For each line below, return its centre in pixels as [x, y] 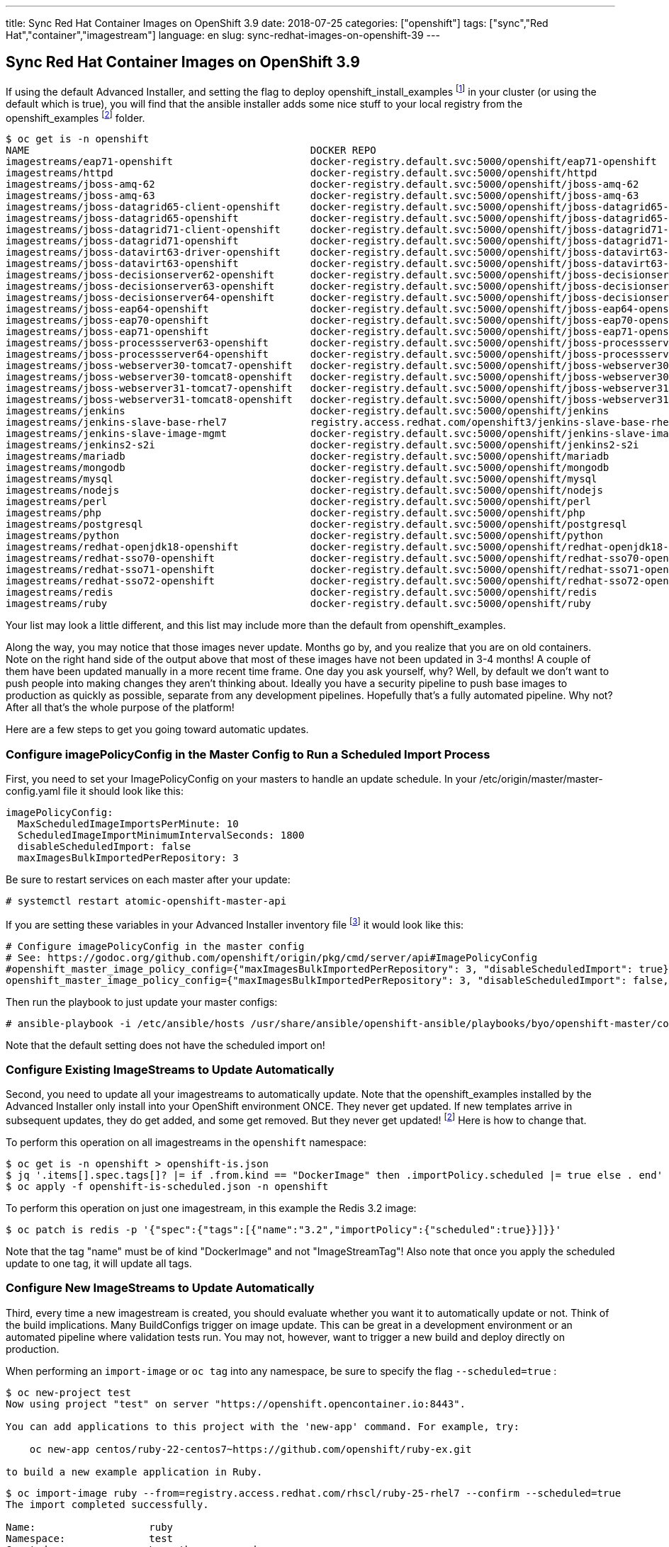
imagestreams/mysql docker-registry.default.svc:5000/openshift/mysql [302, 479]
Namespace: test [90, 1538]
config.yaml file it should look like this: [95, 790]
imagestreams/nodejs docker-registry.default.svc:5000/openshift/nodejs [304, 491]
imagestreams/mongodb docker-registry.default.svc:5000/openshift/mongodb [308, 468]
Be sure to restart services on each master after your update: [148, 879]
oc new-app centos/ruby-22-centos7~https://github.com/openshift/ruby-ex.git [251, 1449]
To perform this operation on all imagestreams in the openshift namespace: [186, 1142]
